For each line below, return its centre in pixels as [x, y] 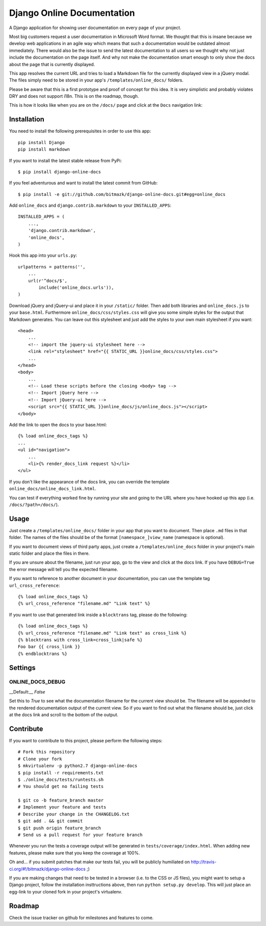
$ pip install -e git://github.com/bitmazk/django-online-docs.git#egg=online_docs [122, 194]
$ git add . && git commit [50, 821]
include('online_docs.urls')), [76, 288]
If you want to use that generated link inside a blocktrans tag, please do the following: [98, 615]
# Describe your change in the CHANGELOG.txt [74, 814]
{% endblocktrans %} [43, 654]
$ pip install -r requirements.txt [61, 773]
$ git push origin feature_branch [59, 828]
